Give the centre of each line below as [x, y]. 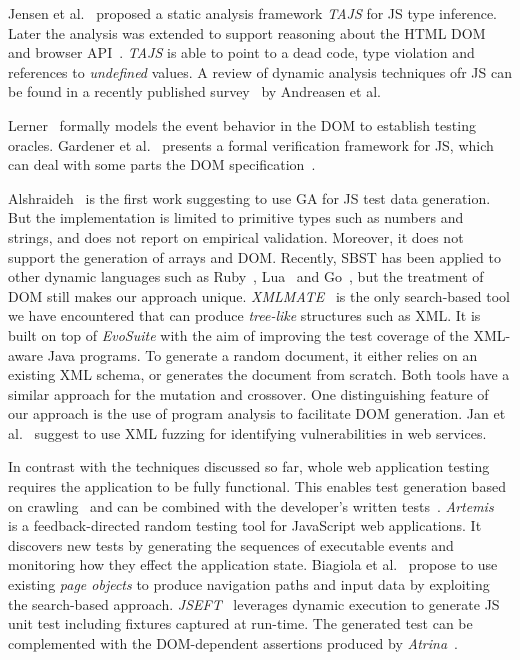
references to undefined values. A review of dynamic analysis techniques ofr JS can [260, 71]
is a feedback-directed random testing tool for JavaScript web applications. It [245, 525]
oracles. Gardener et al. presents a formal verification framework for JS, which [251, 144]
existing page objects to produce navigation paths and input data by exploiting [249, 584]
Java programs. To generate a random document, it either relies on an [262, 354]
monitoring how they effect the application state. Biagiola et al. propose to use [253, 564]
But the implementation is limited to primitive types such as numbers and [236, 217]
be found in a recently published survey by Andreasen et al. [194, 91]
